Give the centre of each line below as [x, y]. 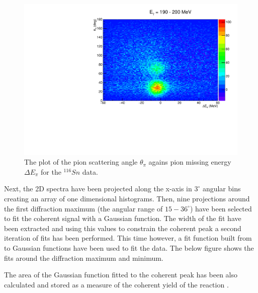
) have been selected [221, 208]
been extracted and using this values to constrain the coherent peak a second [123, 228]
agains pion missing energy [190, 162]
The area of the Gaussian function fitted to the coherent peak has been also [121, 275]
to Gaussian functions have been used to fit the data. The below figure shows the [129, 248]
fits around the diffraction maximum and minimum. [84, 258]
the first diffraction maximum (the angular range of [83, 208]
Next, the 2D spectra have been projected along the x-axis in [98, 189]
